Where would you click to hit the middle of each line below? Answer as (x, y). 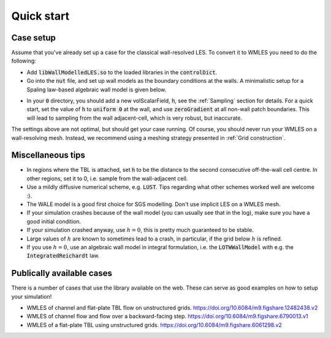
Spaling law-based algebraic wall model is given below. (97, 90)
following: (24, 61)
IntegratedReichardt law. (63, 256)
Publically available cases (62, 273)
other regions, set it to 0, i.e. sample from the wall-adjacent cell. (107, 179)
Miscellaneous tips (48, 156)
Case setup (34, 38)
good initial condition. (54, 221)
